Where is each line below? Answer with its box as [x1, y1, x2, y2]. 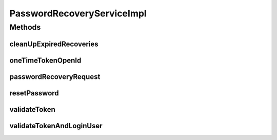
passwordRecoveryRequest [9, 72, 101, 81]
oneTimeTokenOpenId [9, 56, 82, 65]
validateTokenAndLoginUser [9, 121, 103, 130]
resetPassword [9, 89, 59, 97]
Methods [9, 23, 41, 32]
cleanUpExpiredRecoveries [9, 39, 98, 48]
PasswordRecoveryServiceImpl [9, 8, 147, 19]
